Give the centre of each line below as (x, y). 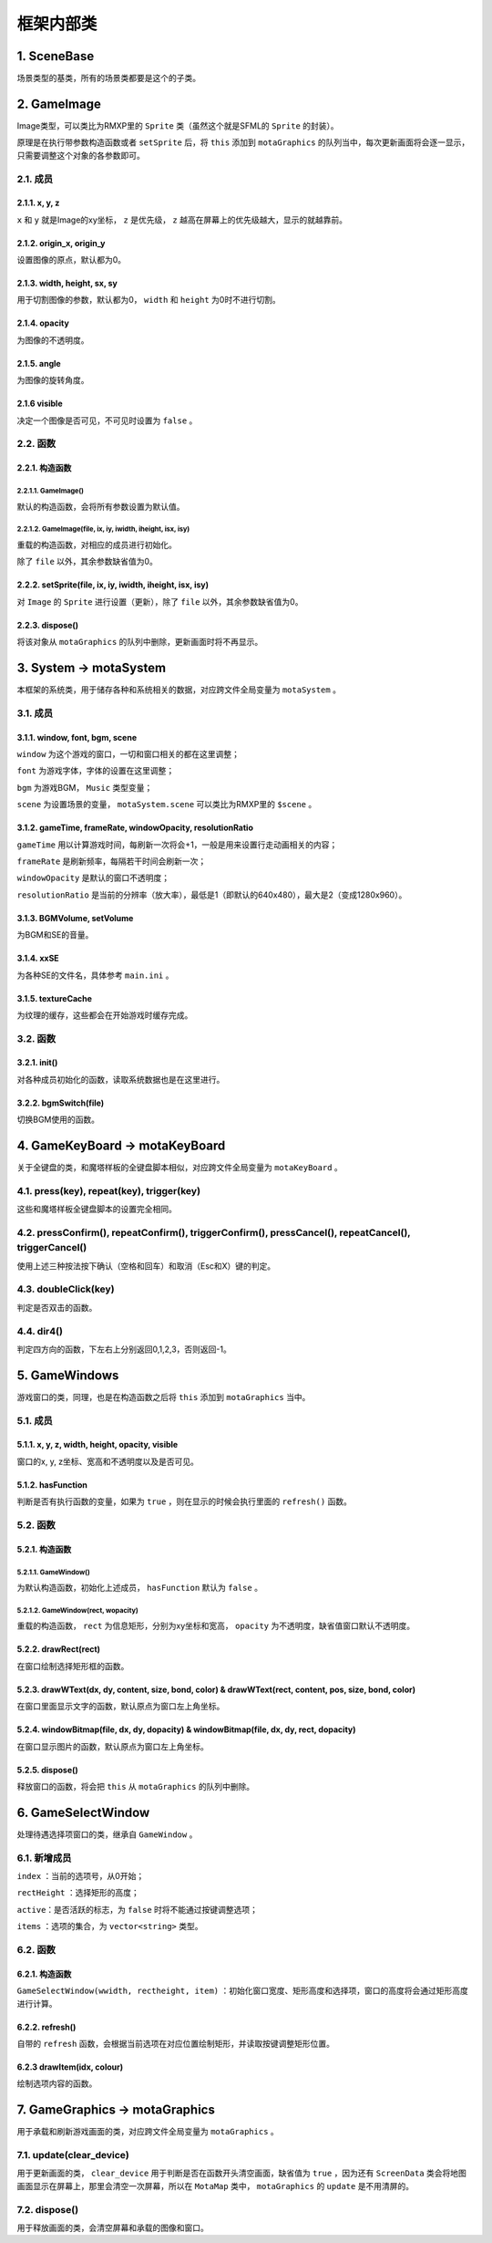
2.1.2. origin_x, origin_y (61, 243)
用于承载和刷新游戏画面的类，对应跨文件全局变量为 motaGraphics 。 (148, 2132)
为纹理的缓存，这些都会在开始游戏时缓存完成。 (105, 1015)
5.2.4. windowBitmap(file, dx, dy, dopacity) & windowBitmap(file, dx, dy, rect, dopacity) (186, 1729)
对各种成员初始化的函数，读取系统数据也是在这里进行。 (121, 1079)
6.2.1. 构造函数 (44, 1974)
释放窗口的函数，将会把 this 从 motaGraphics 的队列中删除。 (136, 1787)
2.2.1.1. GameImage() (50, 491)
